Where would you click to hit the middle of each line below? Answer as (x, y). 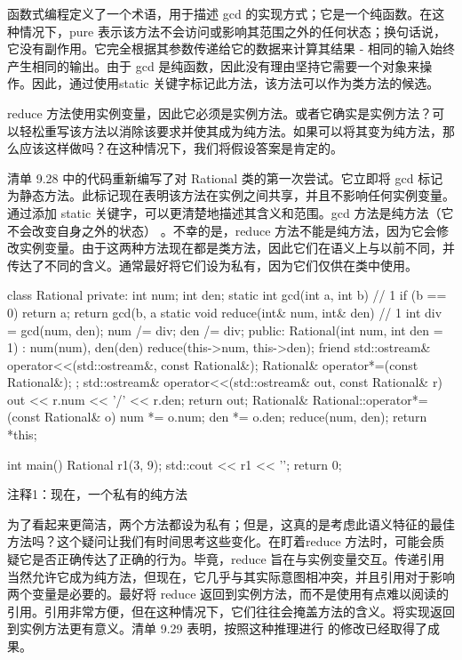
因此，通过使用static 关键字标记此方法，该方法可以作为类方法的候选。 (235, 83)
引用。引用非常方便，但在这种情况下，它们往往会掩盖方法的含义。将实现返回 (231, 611)
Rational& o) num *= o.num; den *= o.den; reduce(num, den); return (236, 417)
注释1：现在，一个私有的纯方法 (97, 494)
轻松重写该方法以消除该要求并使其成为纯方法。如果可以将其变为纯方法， (231, 130)
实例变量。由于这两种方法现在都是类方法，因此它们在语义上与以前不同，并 (237, 248)
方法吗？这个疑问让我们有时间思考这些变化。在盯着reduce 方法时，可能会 (220, 541)
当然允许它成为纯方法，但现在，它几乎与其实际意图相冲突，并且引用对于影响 (231, 576)
